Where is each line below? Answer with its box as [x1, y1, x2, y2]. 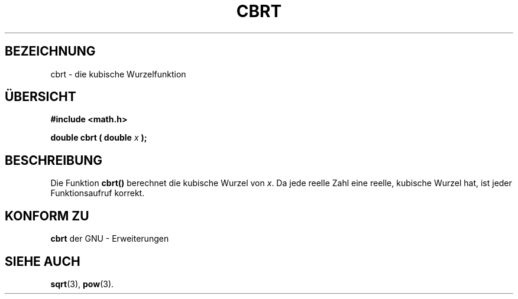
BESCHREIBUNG [5, 152, 103, 168]
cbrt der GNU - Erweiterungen [50, 233, 169, 244]
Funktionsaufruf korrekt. [50, 188, 145, 199]
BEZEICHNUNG [5, 44, 96, 59]
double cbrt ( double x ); [50, 132, 147, 143]
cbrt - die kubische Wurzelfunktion [50, 69, 186, 79]
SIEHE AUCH [5, 253, 80, 269]
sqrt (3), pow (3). [50, 278, 114, 289]
